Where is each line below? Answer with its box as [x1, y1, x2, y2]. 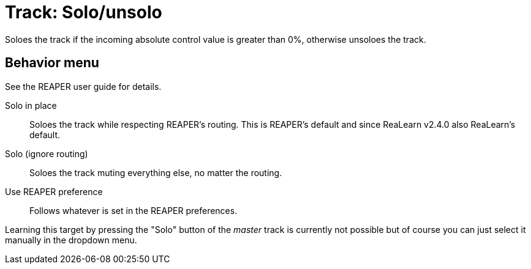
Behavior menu [5, 55, 99, 71]
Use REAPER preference [5, 186, 103, 197]
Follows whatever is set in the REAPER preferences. [29, 205, 238, 216]
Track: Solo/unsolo [5, 2, 162, 23]
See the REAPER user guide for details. [5, 81, 162, 92]
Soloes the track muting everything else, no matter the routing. [29, 167, 282, 178]
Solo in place [5, 100, 57, 111]
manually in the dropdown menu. [5, 234, 137, 245]
